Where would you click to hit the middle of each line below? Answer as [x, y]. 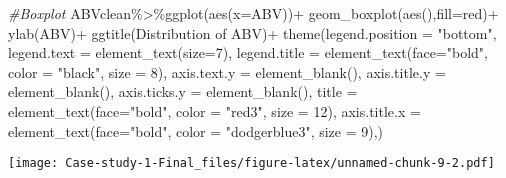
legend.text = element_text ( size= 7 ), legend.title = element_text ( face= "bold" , [248, 52]
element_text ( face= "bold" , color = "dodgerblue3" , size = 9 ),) [196, 130]
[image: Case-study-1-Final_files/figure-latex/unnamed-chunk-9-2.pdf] [251, 163]
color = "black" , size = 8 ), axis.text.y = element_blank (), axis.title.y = [227, 71]
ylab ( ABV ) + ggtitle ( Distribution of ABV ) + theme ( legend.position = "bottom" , [252, 32]
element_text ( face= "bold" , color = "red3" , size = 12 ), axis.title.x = [214, 110]
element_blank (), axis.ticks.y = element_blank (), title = [183, 91]
